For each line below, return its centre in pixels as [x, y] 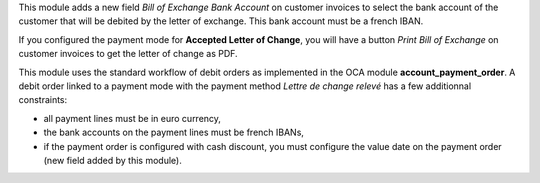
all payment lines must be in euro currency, [132, 118]
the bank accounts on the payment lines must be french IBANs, [174, 132]
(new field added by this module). [112, 160]
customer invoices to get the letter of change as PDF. [128, 54]
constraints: [43, 100]
